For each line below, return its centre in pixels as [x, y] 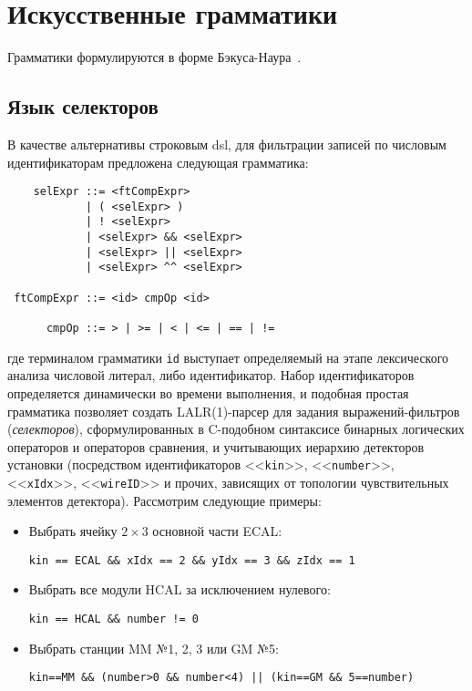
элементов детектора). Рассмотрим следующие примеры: [164, 500]
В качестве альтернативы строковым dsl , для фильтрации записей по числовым [227, 144]
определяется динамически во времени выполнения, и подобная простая [208, 392]
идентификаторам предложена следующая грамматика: [158, 162]
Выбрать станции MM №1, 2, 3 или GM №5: [154, 648]
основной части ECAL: [217, 531]
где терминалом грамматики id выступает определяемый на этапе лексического [228, 357]
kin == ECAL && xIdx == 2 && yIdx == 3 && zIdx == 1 [192, 560]
